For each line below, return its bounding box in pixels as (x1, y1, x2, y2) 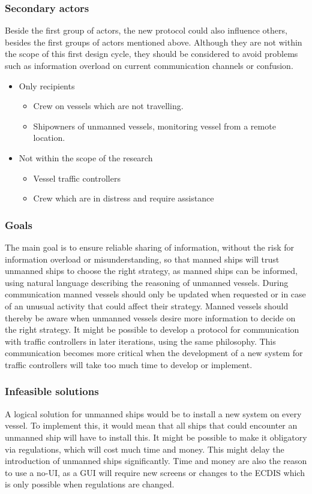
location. (33, 131, 65, 144)
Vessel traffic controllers (33, 171, 121, 184)
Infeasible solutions (5, 384, 99, 399)
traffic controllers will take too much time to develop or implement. (5, 358, 253, 370)
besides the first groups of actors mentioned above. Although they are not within (5, 35, 302, 48)
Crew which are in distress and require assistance (33, 192, 214, 204)
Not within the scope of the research (19, 151, 153, 164)
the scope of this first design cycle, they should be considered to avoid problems (5, 47, 298, 60)
